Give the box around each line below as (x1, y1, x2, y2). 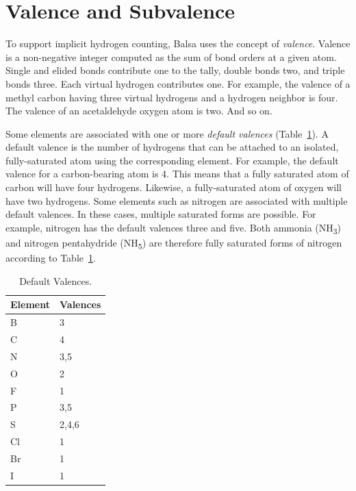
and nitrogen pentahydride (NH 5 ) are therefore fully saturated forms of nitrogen (5, 235, 342, 251)
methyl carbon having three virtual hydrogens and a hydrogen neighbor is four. (5, 90, 338, 104)
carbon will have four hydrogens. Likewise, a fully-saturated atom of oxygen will (5, 180, 342, 194)
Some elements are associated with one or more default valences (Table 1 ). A (5, 126, 329, 140)
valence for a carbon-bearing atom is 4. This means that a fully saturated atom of (5, 166, 349, 181)
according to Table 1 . (5, 251, 96, 265)
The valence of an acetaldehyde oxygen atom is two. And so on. (5, 103, 272, 118)
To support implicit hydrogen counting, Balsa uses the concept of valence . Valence (5, 36, 351, 51)
